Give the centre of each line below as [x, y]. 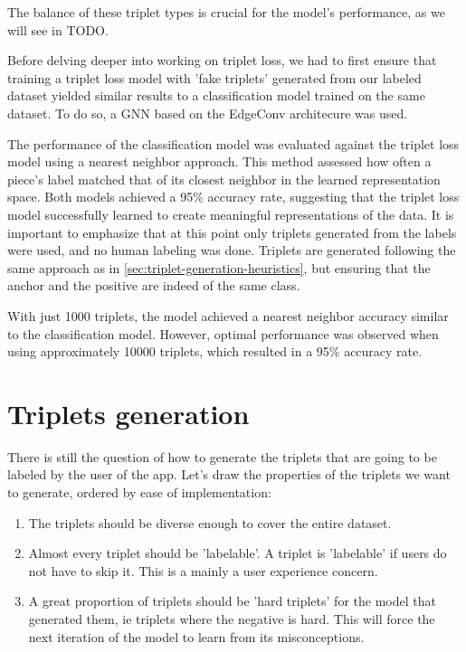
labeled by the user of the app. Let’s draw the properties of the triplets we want [229, 474]
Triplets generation [128, 413]
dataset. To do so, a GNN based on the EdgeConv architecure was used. [208, 113]
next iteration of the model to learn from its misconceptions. [196, 636]
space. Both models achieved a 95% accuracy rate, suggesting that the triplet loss [233, 197]
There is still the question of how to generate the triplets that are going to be [222, 456]
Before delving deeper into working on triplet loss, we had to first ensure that [222, 60]
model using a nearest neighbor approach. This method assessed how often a [219, 161]
